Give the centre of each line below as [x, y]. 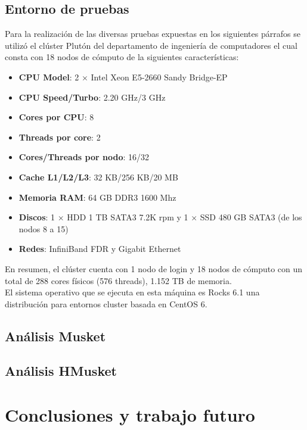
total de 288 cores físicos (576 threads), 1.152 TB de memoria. [118, 280]
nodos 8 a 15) [44, 228]
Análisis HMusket [61, 371]
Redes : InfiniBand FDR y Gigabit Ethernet [100, 249]
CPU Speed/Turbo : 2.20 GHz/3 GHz [92, 97]
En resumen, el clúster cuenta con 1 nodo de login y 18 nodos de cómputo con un [154, 268]
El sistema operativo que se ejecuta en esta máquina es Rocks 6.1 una [132, 292]
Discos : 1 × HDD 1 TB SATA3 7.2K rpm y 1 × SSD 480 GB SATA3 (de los [160, 217]
